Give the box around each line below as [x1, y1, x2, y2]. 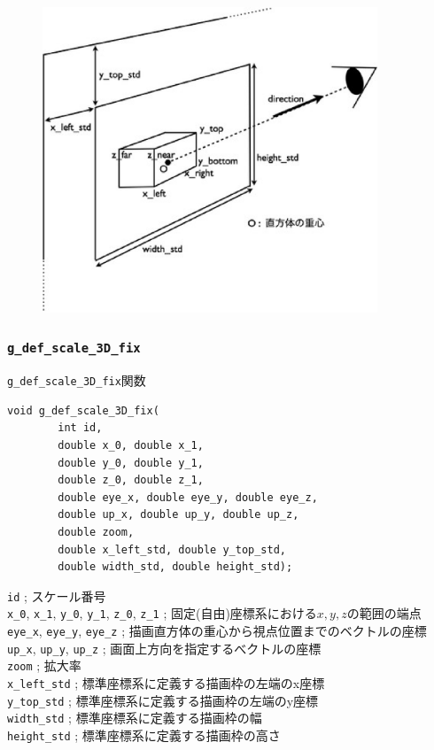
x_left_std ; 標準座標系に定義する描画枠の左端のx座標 [7, 673, 325, 692]
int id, [58, 421, 103, 435]
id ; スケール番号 [7, 586, 106, 605]
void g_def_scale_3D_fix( [7, 404, 159, 417]
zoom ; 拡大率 [7, 656, 81, 675]
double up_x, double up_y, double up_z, [58, 508, 299, 522]
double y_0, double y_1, [58, 456, 204, 469]
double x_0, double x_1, [58, 438, 204, 452]
